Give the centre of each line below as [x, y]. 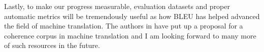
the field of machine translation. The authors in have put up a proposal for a [124, 26]
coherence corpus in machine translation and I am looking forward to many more [130, 35]
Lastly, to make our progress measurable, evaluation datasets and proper [117, 6]
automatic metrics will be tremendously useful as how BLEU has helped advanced [132, 16]
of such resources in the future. [52, 45]
